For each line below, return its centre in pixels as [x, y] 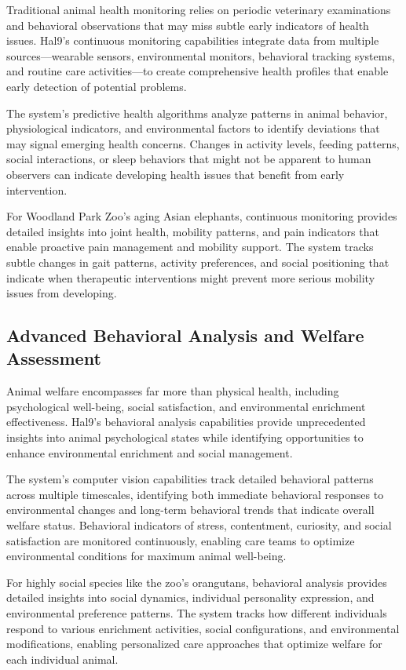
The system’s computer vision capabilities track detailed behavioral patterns [190, 479]
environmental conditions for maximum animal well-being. [146, 556]
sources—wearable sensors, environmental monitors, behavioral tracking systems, [201, 55]
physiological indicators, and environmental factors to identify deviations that [193, 128]
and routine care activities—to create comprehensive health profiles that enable [198, 71]
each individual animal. [62, 659]
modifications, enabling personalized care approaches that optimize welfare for [194, 644]
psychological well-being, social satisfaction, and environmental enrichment [186, 406]
